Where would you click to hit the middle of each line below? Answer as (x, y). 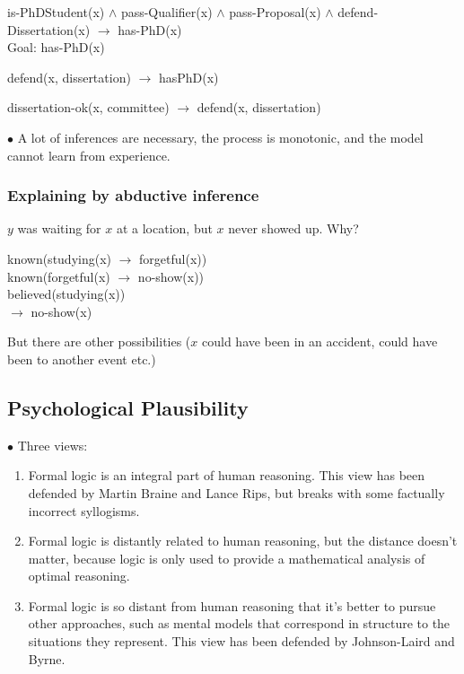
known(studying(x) (60, 258)
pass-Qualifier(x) (166, 12)
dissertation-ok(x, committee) (88, 107)
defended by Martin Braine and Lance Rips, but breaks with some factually (236, 492)
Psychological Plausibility (128, 407)
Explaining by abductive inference (133, 195)
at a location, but (164, 228)
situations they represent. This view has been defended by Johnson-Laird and (241, 641)
